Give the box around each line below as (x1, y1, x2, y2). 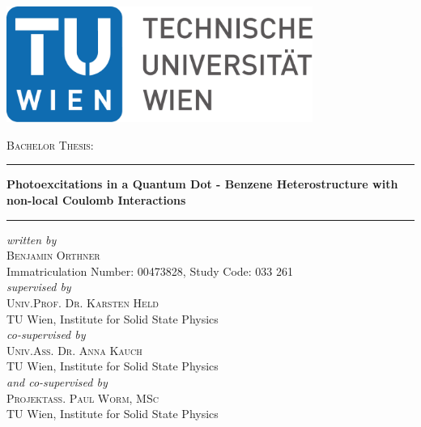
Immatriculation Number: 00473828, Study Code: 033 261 (6, 262, 293, 279)
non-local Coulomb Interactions (6, 191, 186, 208)
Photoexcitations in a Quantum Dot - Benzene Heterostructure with (6, 175, 398, 192)
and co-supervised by (6, 373, 108, 390)
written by (6, 230, 57, 247)
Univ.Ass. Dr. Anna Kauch (6, 341, 142, 358)
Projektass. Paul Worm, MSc (6, 389, 159, 406)
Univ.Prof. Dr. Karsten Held (6, 294, 159, 311)
